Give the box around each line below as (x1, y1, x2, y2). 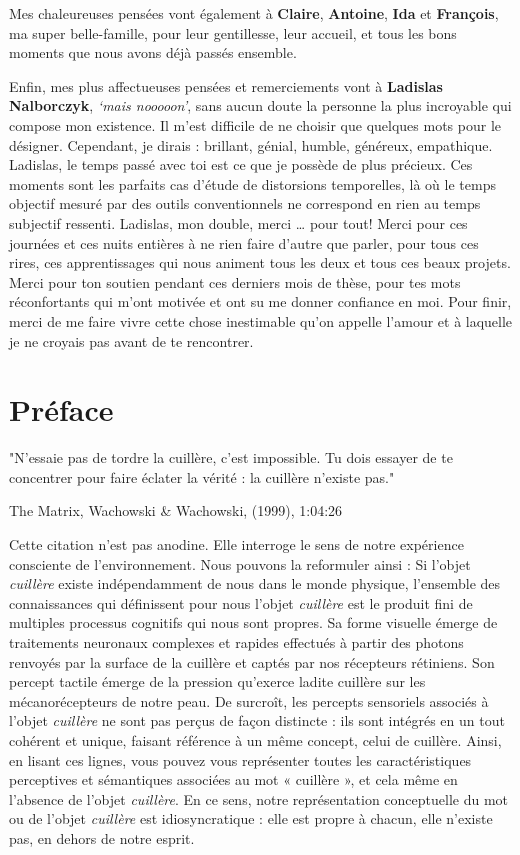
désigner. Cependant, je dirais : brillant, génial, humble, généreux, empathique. (9, 134, 493, 155)
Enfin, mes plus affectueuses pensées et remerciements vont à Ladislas (9, 75, 443, 96)
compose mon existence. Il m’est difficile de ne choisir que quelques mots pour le (9, 114, 502, 135)
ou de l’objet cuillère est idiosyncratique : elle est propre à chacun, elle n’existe (9, 808, 493, 829)
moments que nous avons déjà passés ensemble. (9, 42, 297, 63)
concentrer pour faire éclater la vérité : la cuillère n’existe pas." (9, 466, 395, 487)
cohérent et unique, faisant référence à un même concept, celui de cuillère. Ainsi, (9, 729, 502, 750)
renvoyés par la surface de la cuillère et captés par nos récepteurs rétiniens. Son (9, 651, 495, 672)
